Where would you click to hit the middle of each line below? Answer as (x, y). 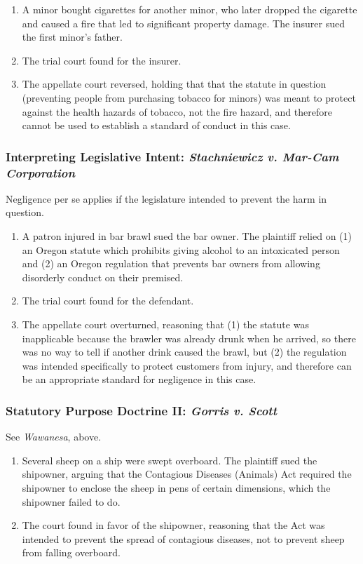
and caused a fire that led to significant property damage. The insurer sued (183, 23)
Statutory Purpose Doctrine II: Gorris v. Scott (141, 410)
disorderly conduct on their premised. (103, 277)
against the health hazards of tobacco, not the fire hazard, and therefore (177, 111)
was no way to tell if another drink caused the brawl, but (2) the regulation (184, 352)
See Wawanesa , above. (54, 437)
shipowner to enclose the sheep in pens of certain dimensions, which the (176, 488)
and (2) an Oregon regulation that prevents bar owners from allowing (171, 263)
